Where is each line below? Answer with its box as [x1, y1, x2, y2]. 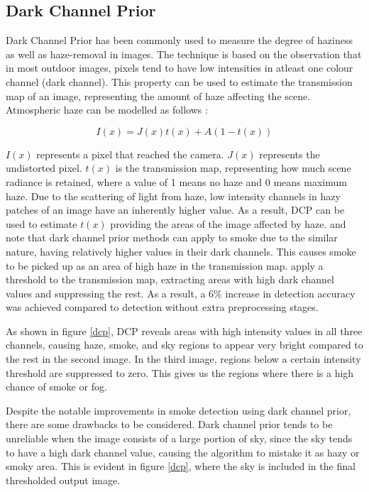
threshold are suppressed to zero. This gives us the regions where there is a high [6, 365, 354, 380]
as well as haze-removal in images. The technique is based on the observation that [6, 46, 362, 61]
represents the [259, 146, 320, 161]
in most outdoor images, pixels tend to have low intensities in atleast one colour [6, 60, 353, 75]
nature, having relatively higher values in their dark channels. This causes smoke [6, 244, 356, 258]
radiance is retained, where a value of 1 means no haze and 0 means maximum [6, 174, 347, 189]
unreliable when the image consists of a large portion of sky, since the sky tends [6, 431, 353, 446]
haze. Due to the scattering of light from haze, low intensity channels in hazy [6, 188, 341, 203]
